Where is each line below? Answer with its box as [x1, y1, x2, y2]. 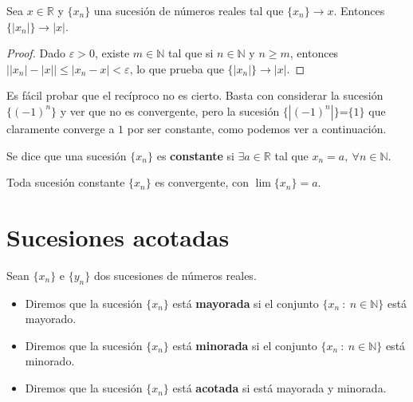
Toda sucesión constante [6, 174, 125, 191]
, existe [94, 45, 130, 61]
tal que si [167, 45, 214, 61]
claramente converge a [6, 120, 115, 136]
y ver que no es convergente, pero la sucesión [60, 102, 280, 119]
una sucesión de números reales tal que [93, 2, 284, 18]
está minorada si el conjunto [172, 337, 317, 353]
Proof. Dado [6, 45, 66, 61]
